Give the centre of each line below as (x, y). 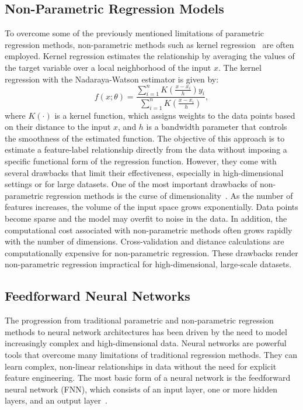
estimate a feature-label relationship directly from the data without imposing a (146, 149)
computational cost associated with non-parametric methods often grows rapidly (149, 230)
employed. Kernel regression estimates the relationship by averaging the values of (150, 56)
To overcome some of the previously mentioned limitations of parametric (135, 33)
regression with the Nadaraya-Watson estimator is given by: (112, 79)
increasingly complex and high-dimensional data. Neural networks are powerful (146, 343)
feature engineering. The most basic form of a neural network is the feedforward (148, 378)
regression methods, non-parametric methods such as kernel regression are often (149, 44)
